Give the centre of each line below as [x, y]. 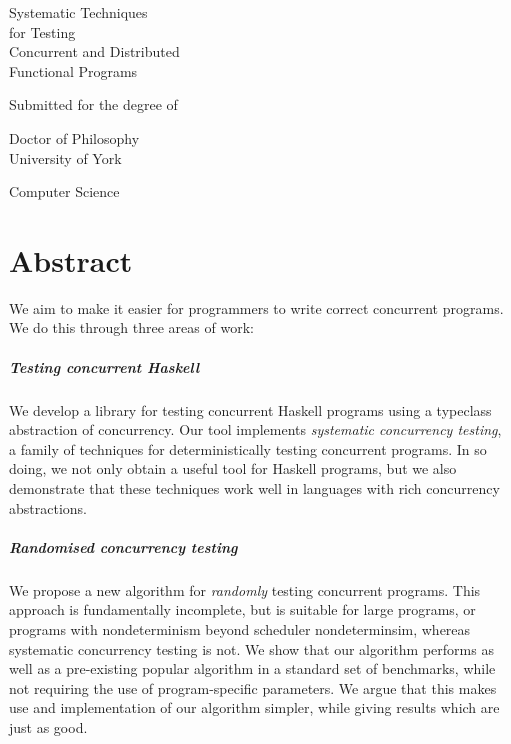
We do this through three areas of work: [131, 327]
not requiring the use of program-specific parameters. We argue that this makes [253, 687]
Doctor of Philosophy [74, 137]
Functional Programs [73, 70]
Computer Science [64, 191]
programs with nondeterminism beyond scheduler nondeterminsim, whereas [240, 628]
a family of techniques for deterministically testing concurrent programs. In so [248, 448]
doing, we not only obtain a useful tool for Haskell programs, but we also [233, 468]
